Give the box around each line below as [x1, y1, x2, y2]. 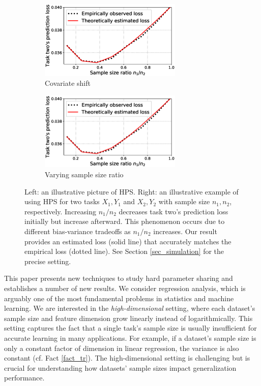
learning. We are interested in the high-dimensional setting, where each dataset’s [4, 303, 255, 313]
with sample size [158, 196, 210, 207]
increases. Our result [153, 226, 217, 237]
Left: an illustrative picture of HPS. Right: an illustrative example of [24, 186, 239, 197]
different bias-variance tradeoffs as [24, 226, 131, 237]
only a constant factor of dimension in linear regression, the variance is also [4, 342, 239, 353]
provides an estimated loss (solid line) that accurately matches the [24, 236, 231, 246]
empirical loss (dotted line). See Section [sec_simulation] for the [24, 246, 224, 256]
